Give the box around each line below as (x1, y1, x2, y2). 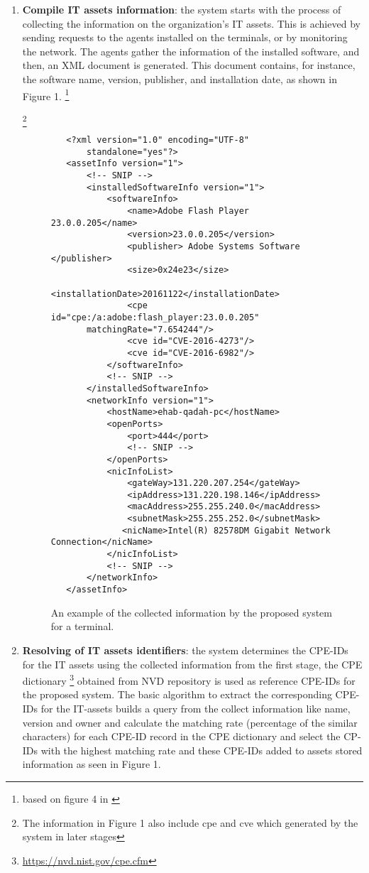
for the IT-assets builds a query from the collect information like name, (40, 700, 351, 715)
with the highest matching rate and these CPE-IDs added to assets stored (40, 742, 363, 757)
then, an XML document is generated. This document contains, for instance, (22, 58, 356, 72)
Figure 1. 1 (22, 86, 70, 103)
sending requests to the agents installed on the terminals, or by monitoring (22, 30, 348, 45)
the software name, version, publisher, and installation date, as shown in (22, 71, 337, 86)
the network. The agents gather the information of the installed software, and (22, 43, 360, 58)
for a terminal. (50, 619, 114, 634)
